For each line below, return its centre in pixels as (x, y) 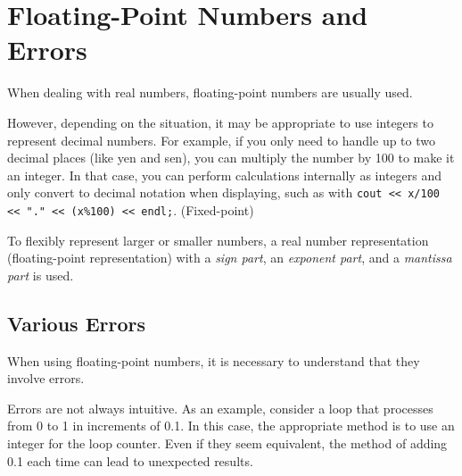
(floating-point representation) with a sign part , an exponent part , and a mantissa (230, 258)
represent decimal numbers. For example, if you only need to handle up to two (222, 140)
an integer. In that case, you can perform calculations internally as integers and (225, 175)
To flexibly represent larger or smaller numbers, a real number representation (218, 240)
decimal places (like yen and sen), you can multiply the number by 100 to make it (231, 158)
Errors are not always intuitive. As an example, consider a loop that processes (220, 408)
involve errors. (46, 378)
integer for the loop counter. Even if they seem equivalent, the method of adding (227, 443)
